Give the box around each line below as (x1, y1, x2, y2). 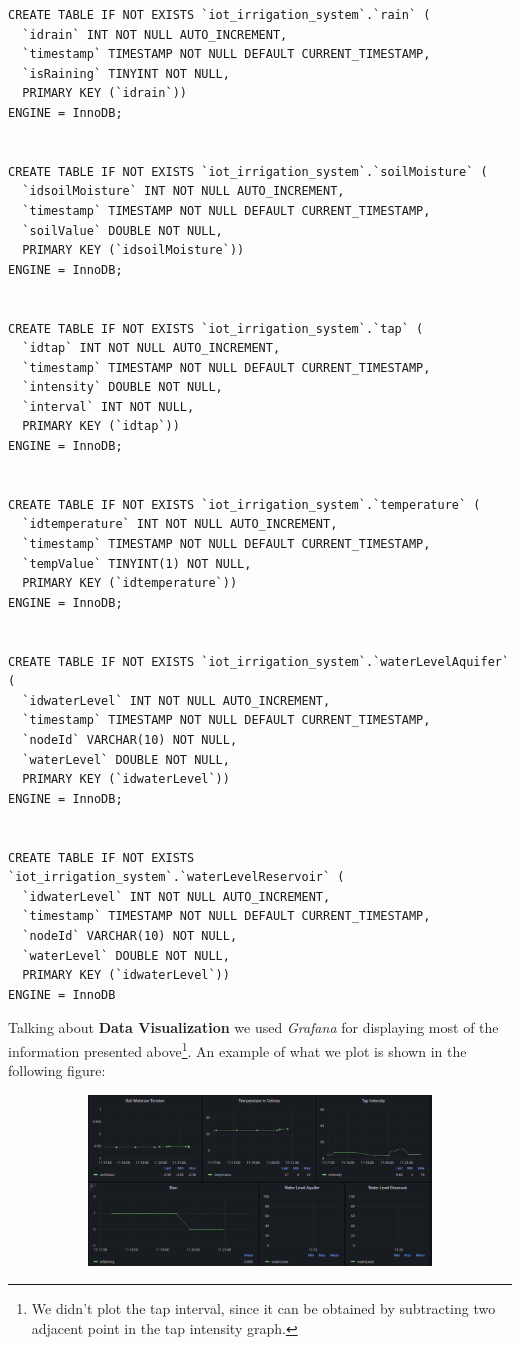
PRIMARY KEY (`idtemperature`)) (22, 576, 238, 591)
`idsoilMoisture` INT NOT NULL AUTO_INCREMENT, (22, 184, 345, 199)
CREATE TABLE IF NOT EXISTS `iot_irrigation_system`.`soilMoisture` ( (8, 164, 488, 179)
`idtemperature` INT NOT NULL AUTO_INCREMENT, (22, 517, 338, 532)
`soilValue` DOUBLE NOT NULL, (22, 223, 223, 238)
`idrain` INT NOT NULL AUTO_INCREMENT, (22, 27, 288, 42)
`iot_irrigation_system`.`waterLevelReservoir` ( (8, 870, 345, 885)
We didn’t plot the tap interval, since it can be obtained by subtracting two (31, 1298, 496, 1319)
